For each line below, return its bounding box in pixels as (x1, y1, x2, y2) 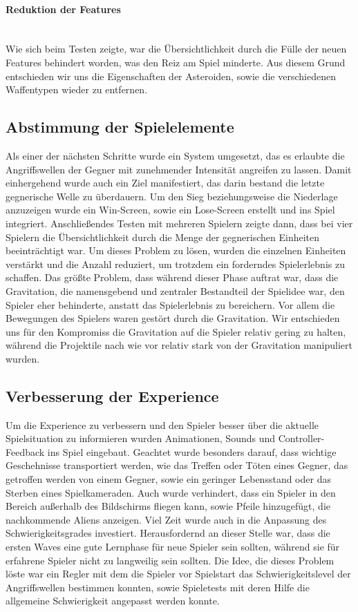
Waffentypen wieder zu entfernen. (6, 82, 148, 97)
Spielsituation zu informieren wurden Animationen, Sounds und (6, 431, 276, 446)
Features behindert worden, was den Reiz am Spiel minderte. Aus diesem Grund (6, 55, 346, 69)
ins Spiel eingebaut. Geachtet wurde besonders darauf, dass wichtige (47, 444, 337, 459)
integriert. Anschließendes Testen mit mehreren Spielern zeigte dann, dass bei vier (6, 216, 353, 230)
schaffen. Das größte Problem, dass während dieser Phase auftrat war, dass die (6, 270, 339, 285)
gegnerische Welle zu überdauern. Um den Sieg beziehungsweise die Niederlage (6, 189, 338, 203)
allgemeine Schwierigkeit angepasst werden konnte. (6, 593, 220, 608)
